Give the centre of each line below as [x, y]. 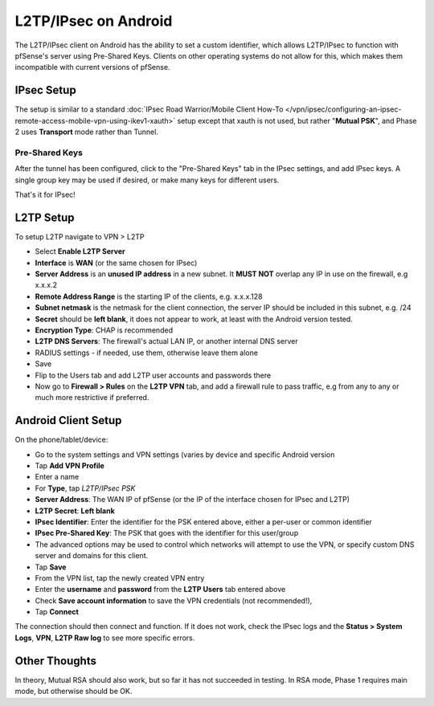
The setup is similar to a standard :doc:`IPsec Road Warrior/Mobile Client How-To [149, 109]
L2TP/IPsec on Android [94, 21]
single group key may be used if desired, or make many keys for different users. [147, 180]
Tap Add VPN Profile [70, 465]
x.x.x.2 [46, 285]
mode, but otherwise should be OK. [74, 692]
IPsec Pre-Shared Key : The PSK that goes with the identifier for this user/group [167, 533]
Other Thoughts [55, 661]
